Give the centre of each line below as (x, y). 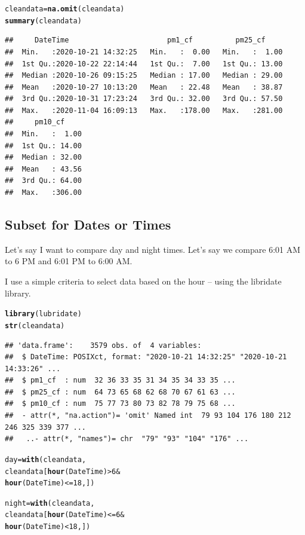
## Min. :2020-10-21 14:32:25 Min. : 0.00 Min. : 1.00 (144, 52)
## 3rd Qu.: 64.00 (43, 181)
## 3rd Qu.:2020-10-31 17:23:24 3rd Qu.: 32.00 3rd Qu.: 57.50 (144, 99)
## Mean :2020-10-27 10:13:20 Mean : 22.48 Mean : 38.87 (144, 87)
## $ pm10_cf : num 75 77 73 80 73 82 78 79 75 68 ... (120, 404)
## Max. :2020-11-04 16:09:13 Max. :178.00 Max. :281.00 (144, 110)
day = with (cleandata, (46, 459)
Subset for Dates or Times (88, 224)
